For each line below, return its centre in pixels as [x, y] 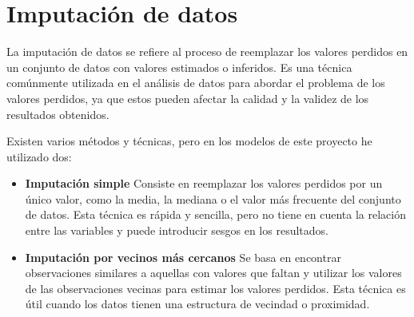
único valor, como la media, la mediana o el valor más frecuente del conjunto [213, 198]
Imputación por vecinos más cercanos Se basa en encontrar [183, 257]
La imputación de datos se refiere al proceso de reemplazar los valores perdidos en [207, 52]
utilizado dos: [39, 156]
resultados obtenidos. [58, 114]
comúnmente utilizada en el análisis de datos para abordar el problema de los [196, 83]
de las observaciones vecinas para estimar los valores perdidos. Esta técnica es [215, 288]
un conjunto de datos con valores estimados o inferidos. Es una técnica [179, 67]
